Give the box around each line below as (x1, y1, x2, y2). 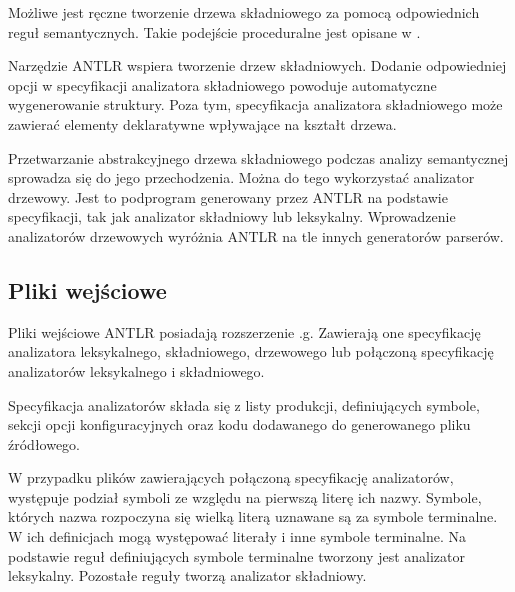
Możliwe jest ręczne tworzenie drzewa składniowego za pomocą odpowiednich (8, 2, 480, 22)
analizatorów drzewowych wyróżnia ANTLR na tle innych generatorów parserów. (8, 225, 504, 246)
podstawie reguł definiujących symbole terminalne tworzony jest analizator (8, 545, 465, 566)
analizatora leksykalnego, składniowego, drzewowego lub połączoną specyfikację (8, 341, 494, 362)
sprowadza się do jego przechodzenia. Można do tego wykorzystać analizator (8, 167, 475, 188)
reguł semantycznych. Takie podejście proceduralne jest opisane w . (8, 21, 421, 42)
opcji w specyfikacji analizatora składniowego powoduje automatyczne (8, 74, 437, 95)
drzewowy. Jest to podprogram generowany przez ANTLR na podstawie (8, 186, 448, 207)
